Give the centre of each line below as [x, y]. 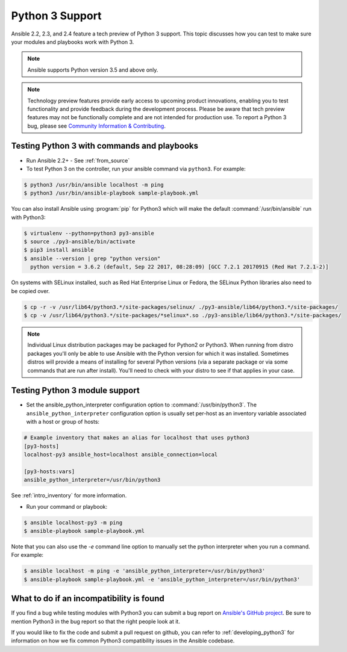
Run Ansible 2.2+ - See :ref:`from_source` [78, 160]
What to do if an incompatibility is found [88, 599]
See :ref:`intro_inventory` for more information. [69, 495]
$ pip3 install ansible [59, 250]
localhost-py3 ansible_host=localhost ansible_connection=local [121, 455]
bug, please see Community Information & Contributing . [96, 126]
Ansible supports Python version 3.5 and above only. [93, 70]
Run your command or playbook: [67, 506]
